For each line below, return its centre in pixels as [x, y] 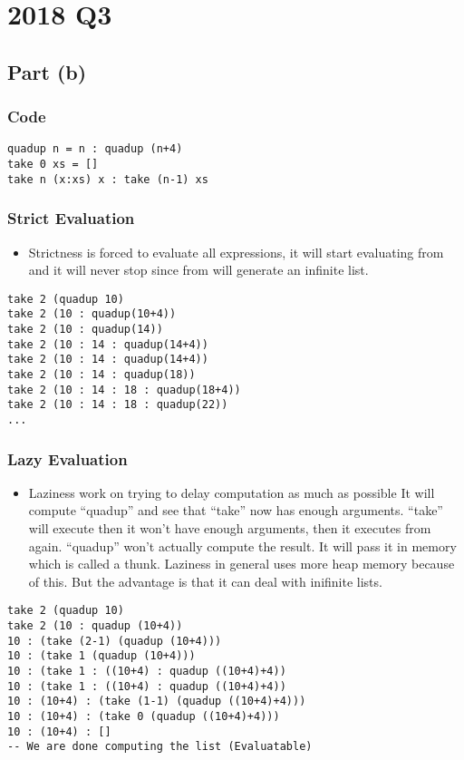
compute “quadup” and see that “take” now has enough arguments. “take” [236, 510]
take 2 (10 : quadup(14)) [85, 330]
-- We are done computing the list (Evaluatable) [160, 747]
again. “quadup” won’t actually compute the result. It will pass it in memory [242, 546]
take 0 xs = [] [53, 165]
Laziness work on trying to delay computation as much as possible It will [232, 492]
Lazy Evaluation [68, 458]
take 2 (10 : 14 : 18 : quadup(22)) [118, 405]
